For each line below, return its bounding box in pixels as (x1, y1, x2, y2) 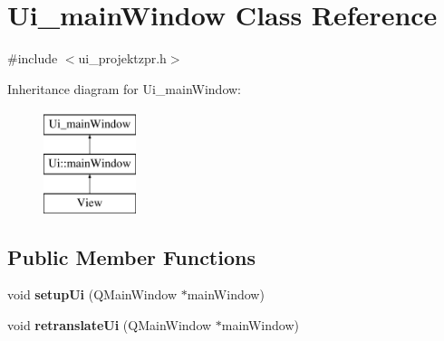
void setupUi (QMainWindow (7, 285, 178, 304)
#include (7, 49, 58, 68)
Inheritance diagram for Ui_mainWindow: (7, 79, 241, 98)
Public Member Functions (7, 242, 256, 270)
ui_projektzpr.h (78, 49, 167, 68)
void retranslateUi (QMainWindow (7, 316, 212, 335)
